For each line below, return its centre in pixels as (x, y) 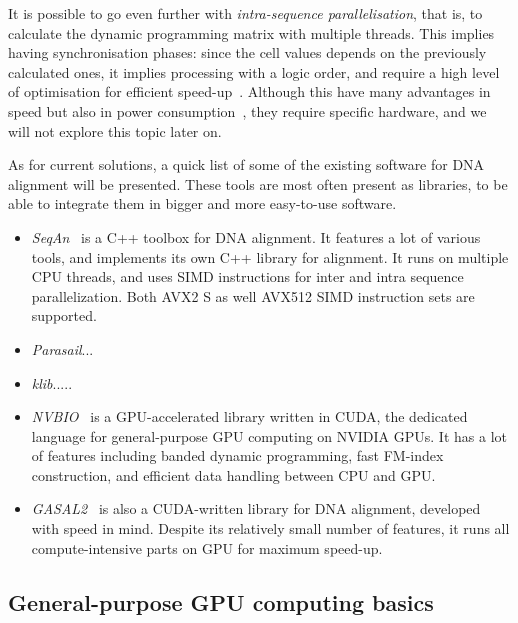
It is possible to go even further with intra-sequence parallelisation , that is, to (245, 13)
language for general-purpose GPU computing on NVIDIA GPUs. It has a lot (269, 435)
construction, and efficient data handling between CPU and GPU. (233, 474)
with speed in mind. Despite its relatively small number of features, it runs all (270, 528)
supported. (64, 315)
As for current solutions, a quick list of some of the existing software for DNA (246, 164)
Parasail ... (62, 348)
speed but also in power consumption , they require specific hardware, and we (247, 110)
